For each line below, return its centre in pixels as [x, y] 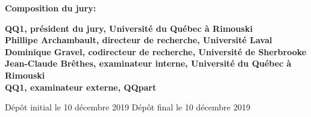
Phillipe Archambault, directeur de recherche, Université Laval [139, 40]
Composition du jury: [51, 8]
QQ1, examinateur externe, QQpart [81, 87]
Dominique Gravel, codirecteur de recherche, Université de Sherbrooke [156, 51]
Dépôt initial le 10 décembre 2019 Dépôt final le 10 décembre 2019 [128, 107]
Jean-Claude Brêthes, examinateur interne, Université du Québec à [148, 63]
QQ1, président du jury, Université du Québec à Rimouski [129, 28]
